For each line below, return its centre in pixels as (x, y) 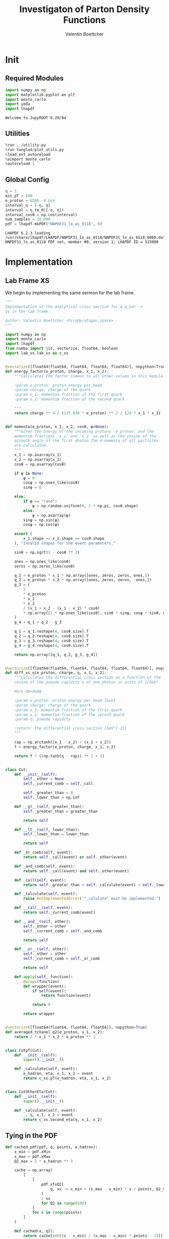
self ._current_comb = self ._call (58, 784)
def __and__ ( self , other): (43, 921)
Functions (84, 20)
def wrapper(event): (45, 986)
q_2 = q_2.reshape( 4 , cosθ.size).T (52, 636)
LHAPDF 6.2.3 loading (28, 233)
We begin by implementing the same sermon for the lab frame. (70, 293)
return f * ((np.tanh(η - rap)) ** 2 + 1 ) (59, 756)
